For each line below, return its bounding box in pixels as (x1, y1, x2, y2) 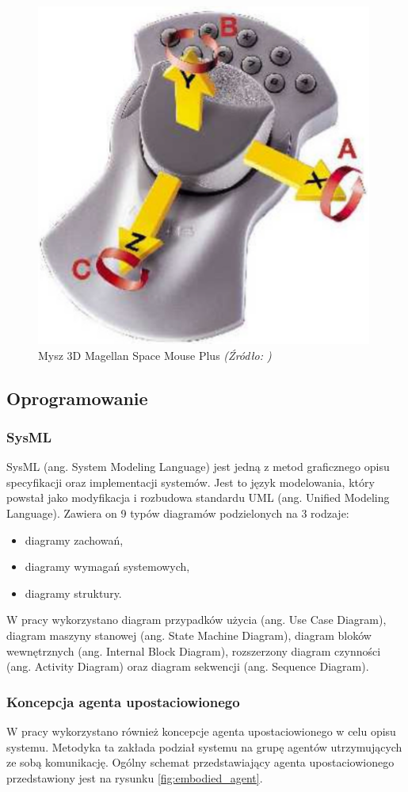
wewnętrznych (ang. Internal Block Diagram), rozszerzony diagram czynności (6, 642, 381, 659)
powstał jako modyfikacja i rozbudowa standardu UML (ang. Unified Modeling (6, 489, 390, 506)
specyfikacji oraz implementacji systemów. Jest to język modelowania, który (6, 473, 375, 490)
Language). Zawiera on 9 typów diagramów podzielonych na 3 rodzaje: (6, 504, 349, 521)
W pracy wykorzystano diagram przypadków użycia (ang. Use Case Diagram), (6, 611, 387, 628)
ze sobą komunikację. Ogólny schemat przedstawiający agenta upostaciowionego (6, 754, 395, 771)
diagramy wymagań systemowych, (25, 558, 190, 575)
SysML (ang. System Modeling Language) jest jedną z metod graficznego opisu (6, 458, 390, 475)
